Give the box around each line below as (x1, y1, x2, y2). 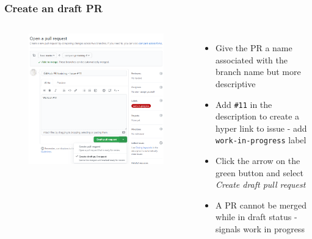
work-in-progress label (216, 134, 307, 146)
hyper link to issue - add (216, 121, 307, 134)
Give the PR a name (216, 41, 292, 54)
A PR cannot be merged (216, 198, 307, 211)
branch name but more (216, 65, 301, 78)
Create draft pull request (216, 178, 306, 191)
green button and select (216, 166, 304, 179)
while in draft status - (216, 210, 297, 223)
